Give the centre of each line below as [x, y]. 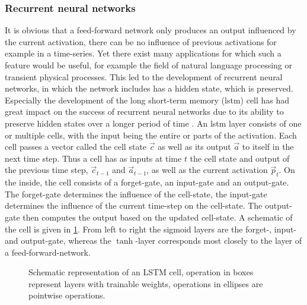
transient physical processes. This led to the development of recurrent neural [144, 76]
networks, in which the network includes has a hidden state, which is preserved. [149, 88]
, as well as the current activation [207, 170]
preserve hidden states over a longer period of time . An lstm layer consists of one [153, 123]
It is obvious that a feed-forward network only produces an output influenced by [151, 30]
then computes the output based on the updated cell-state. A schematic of [158, 217]
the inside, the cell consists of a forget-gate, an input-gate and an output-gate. [147, 182]
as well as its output [194, 147]
